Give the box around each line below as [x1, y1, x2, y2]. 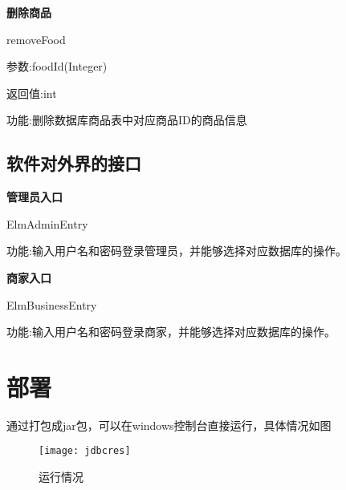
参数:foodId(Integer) [6, 58, 108, 75]
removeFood [6, 30, 66, 47]
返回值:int [6, 84, 57, 101]
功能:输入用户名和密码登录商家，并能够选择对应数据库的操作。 [6, 323, 336, 340]
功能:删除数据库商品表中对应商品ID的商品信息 [6, 111, 247, 128]
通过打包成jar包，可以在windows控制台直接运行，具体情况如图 [6, 416, 332, 433]
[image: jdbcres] [39, 445, 131, 457]
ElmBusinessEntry [6, 296, 97, 313]
